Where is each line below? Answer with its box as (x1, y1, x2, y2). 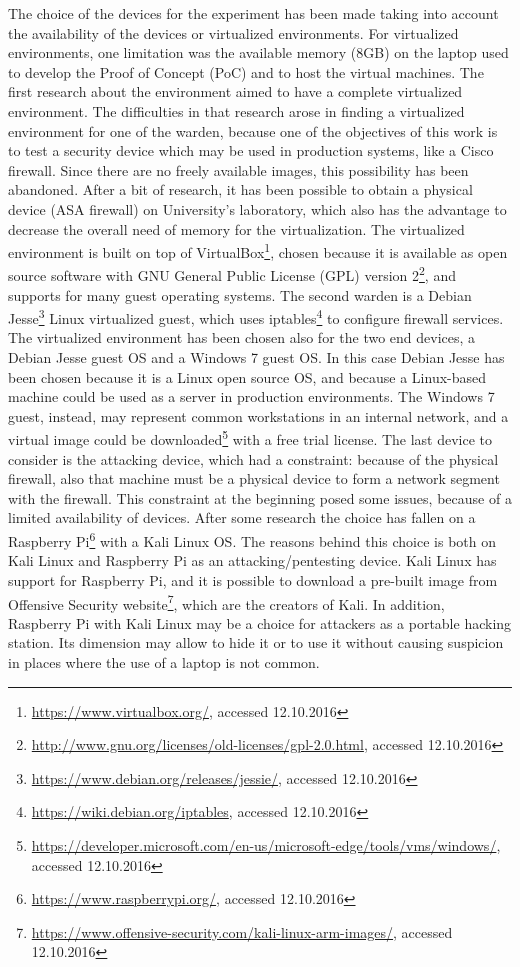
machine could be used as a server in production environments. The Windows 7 (8, 386, 495, 407)
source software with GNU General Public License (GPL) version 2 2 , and (8, 262, 456, 286)
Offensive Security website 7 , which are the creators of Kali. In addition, (8, 590, 445, 614)
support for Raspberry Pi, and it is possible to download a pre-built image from (8, 569, 498, 590)
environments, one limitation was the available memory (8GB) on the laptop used (8, 42, 509, 63)
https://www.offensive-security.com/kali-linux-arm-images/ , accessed (31, 921, 453, 942)
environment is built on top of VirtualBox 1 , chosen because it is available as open (8, 239, 508, 262)
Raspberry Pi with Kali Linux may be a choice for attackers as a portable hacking (8, 612, 512, 633)
